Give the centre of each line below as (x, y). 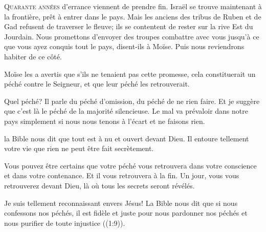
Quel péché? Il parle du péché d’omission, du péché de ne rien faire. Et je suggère (132, 101)
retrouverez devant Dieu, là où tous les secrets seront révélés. (99, 185)
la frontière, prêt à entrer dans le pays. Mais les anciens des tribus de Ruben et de (133, 16)
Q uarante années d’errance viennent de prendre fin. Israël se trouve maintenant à (133, 6)
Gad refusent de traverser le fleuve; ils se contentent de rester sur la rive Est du (129, 26)
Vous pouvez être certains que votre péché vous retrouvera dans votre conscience (130, 165)
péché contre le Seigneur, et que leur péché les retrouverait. (97, 84)
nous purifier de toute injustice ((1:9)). (65, 223)
